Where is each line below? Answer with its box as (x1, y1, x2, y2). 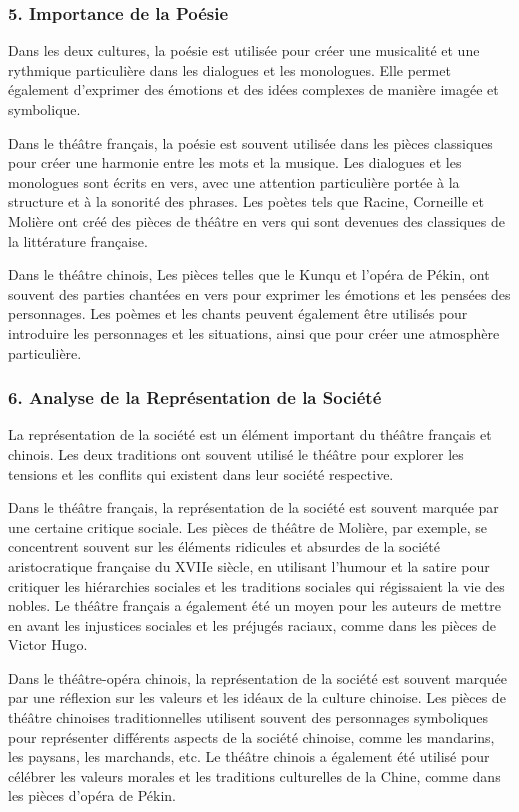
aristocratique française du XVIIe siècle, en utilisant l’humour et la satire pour (8, 555, 490, 576)
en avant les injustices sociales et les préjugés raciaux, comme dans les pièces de (8, 614, 497, 635)
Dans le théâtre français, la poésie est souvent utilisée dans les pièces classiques (8, 132, 493, 153)
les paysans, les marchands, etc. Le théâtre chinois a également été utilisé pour (8, 746, 490, 767)
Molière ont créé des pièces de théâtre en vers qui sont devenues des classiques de (8, 210, 505, 231)
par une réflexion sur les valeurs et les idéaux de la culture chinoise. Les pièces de (8, 687, 506, 708)
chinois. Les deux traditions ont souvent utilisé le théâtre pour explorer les (8, 443, 464, 464)
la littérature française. (8, 230, 148, 251)
